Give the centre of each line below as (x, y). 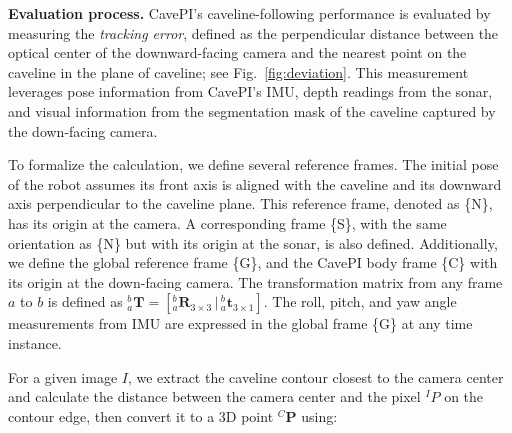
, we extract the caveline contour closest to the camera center (315, 376)
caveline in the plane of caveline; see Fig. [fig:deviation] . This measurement (238, 71)
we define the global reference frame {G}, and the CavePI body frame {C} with (253, 262)
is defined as (85, 301)
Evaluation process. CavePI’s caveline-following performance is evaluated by (249, 13)
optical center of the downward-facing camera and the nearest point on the (237, 52)
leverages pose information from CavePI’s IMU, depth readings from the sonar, (250, 91)
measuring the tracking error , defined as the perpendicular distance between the (253, 32)
